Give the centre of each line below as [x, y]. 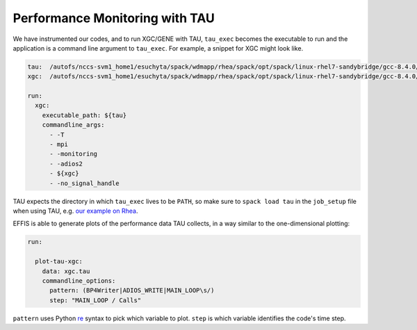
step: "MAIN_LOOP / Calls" [96, 300]
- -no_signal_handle [84, 183]
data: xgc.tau [66, 271]
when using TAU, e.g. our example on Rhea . [75, 211]
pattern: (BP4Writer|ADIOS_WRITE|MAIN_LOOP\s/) [132, 290]
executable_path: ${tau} [84, 115]
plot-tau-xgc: [59, 261]
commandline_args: [73, 125]
